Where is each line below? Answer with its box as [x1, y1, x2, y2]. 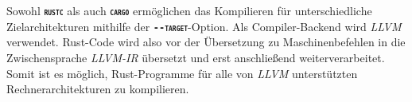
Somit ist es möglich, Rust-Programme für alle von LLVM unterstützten [6, 65, 358, 81]
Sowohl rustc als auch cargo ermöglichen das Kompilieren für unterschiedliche [6, 2, 372, 18]
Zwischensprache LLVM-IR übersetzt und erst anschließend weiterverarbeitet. [6, 49, 385, 65]
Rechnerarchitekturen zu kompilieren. [6, 80, 189, 97]
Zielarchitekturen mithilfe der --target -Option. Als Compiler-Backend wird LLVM [6, 18, 402, 34]
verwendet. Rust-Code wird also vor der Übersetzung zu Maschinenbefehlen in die [6, 33, 406, 50]
